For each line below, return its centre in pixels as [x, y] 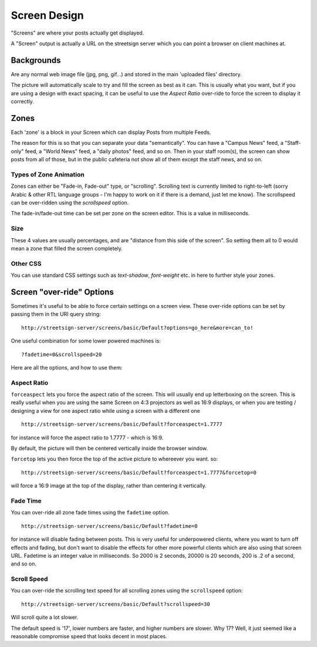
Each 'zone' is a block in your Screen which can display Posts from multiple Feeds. [111, 132]
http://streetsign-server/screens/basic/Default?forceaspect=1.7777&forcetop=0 [139, 472]
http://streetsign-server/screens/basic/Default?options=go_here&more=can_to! [137, 328]
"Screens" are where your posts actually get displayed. [77, 33]
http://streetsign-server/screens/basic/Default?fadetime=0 [109, 526]
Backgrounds [36, 60]
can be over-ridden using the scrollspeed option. [70, 203]
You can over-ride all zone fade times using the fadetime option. [90, 513]
